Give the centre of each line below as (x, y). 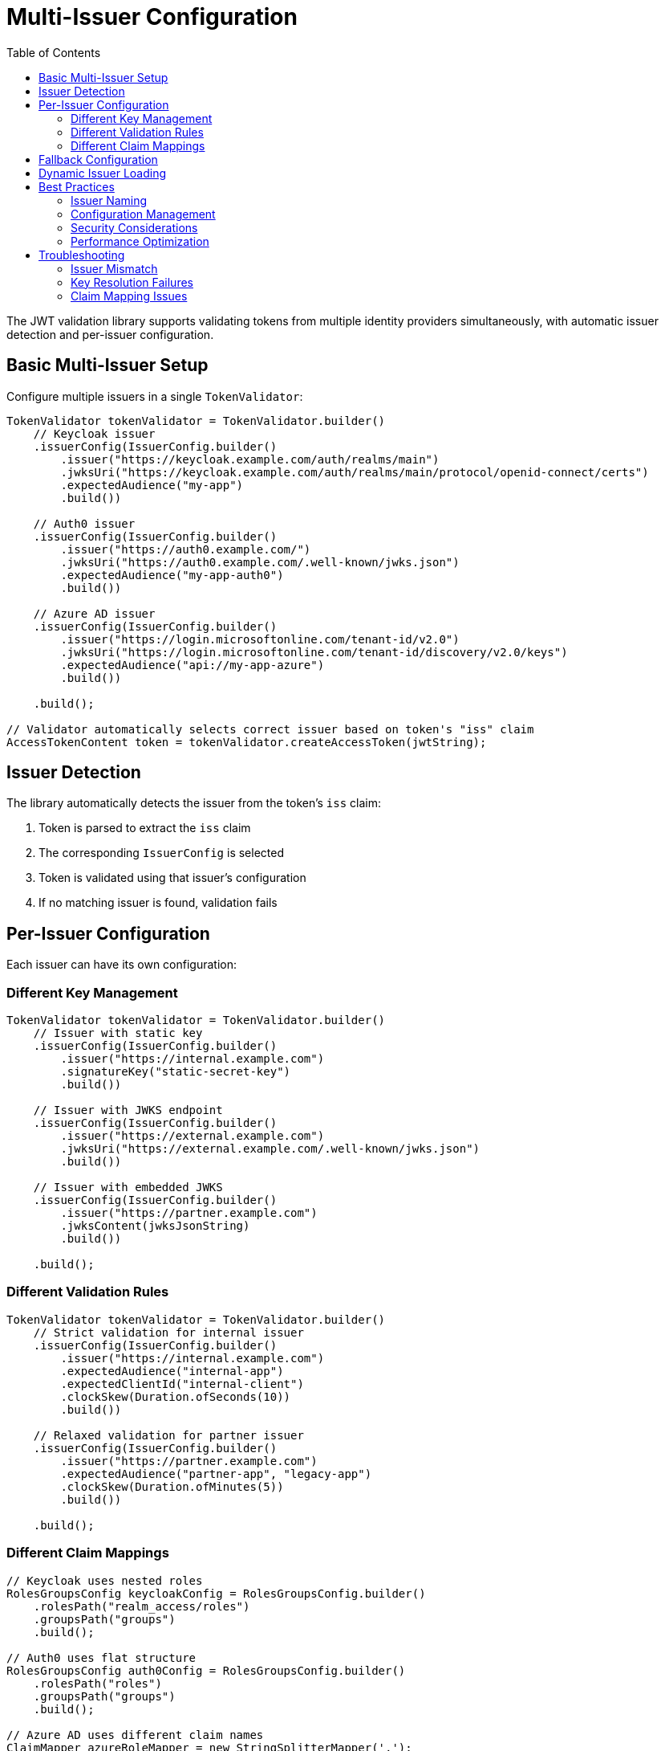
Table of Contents (54, 52)
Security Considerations (134, 227)
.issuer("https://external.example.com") (193, 1136)
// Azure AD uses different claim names (135, 1735)
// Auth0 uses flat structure (101, 1657)
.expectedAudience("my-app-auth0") (172, 575)
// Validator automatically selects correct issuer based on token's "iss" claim (270, 729)
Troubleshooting (82, 255)
